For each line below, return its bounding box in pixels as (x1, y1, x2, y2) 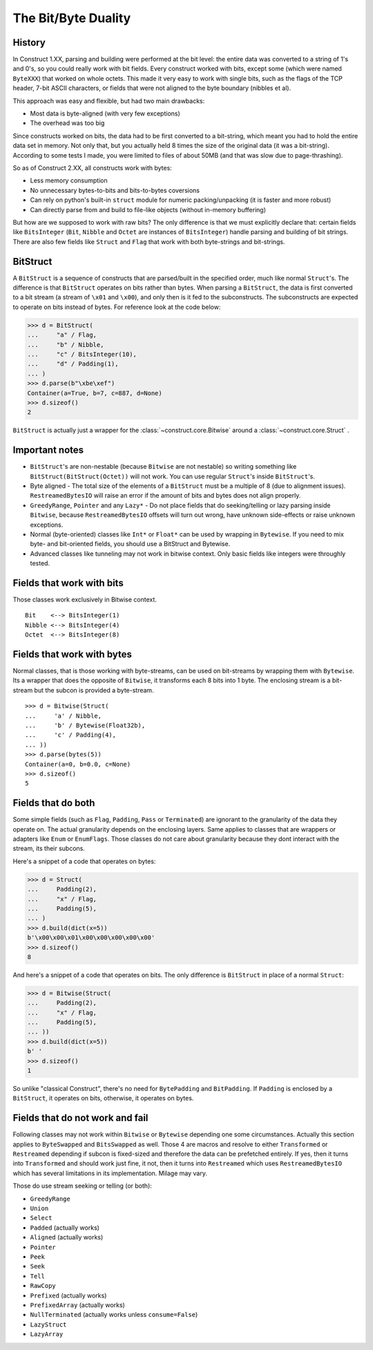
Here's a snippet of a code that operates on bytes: (12, 857, 156, 865)
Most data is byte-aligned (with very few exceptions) (30, 109, 181, 118)
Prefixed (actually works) (30, 1291, 107, 1300)
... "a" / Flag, (27, 331, 97, 339)
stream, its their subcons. (12, 844, 86, 853)
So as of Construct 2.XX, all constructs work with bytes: (12, 163, 172, 172)
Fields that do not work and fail (12, 1112, 149, 1124)
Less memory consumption (30, 176, 108, 185)
